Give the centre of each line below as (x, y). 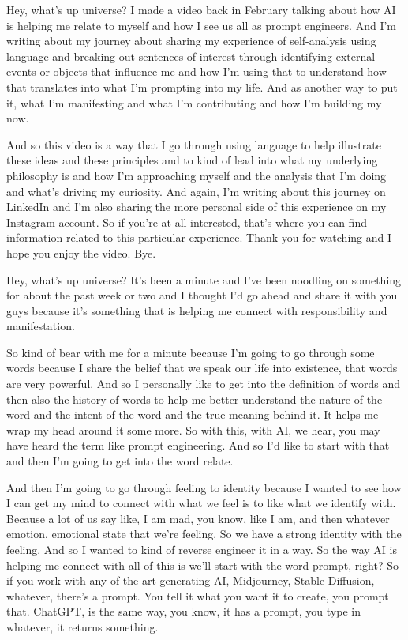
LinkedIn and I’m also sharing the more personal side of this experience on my (197, 207)
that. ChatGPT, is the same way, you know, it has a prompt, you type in (183, 611)
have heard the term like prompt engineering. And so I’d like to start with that (198, 445)
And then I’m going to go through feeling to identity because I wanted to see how (204, 487)
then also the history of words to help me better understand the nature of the (195, 399)
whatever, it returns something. (82, 626)
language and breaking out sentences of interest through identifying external (191, 56)
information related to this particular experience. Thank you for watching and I (199, 237)
